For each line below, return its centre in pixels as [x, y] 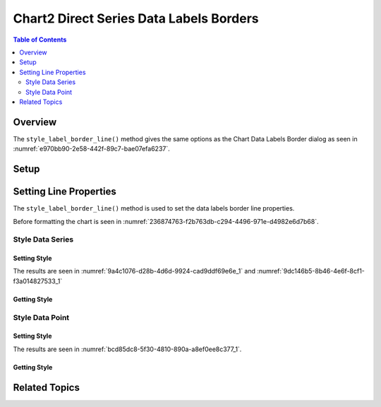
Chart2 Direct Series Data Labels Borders [136, 18]
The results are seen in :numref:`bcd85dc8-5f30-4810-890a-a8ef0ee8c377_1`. [127, 349]
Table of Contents [40, 40]
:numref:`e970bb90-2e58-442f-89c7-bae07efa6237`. [92, 149]
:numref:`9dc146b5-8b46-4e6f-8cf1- [311, 271]
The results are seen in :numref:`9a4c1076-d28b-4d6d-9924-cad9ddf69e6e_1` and [134, 271]
